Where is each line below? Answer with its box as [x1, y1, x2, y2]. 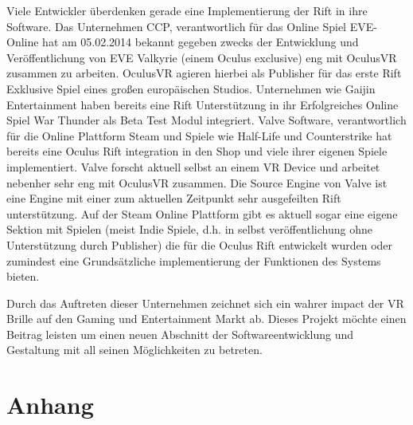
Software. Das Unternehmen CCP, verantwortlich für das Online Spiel [6, 18, 346, 34]
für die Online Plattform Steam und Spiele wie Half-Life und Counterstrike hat [6, 127, 392, 144]
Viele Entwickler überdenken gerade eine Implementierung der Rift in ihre [6, 2, 368, 18]
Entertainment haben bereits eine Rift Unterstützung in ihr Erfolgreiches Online [6, 96, 399, 112]
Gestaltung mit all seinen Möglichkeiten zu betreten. [6, 341, 263, 358]
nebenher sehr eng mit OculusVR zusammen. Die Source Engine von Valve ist [6, 174, 388, 191]
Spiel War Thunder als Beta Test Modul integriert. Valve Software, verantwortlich [6, 112, 407, 128]
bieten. [6, 268, 40, 285]
